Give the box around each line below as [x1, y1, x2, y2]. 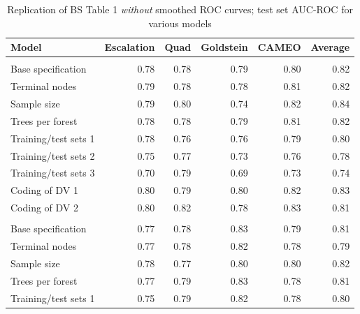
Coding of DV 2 [10, 200, 79, 215]
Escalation [104, 40, 155, 54]
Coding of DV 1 [10, 183, 79, 197]
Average [310, 40, 350, 54]
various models [148, 15, 212, 30]
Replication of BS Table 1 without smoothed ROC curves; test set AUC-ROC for [7, 2, 353, 16]
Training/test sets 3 [10, 165, 95, 180]
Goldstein [201, 40, 248, 54]
